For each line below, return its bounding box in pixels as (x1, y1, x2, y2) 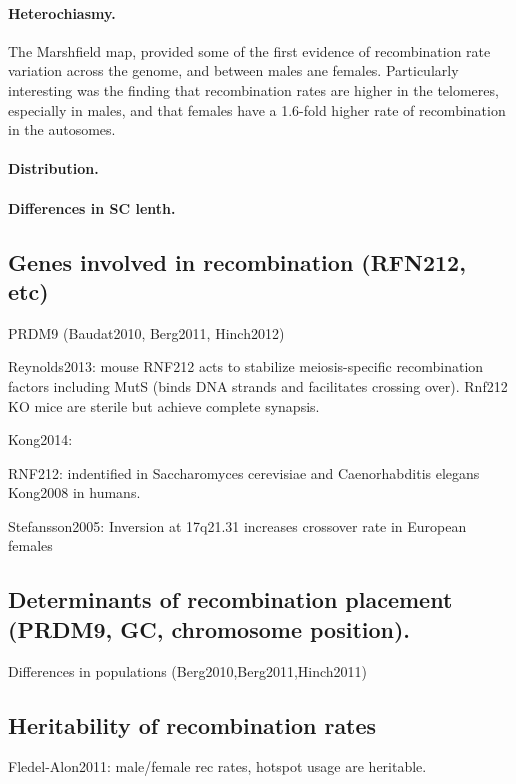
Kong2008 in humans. (8, 482, 141, 503)
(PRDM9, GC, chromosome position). (8, 613, 411, 644)
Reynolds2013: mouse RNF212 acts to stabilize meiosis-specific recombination (8, 356, 484, 377)
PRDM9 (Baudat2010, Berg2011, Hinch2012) (8, 322, 285, 343)
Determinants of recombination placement (8, 584, 453, 615)
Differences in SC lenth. (8, 197, 176, 218)
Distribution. (8, 158, 99, 179)
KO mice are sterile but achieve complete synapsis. (8, 395, 320, 416)
